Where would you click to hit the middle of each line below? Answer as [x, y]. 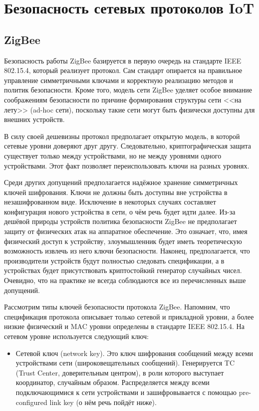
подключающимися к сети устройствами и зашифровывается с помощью [126, 392]
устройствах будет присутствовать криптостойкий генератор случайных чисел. [123, 270]
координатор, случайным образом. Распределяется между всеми [113, 382]
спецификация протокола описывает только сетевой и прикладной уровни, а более [129, 316]
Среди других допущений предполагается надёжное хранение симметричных [121, 182]
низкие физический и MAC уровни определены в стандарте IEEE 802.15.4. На [124, 326]
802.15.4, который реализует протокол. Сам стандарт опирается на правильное [123, 70]
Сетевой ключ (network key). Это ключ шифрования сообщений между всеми [134, 353]
